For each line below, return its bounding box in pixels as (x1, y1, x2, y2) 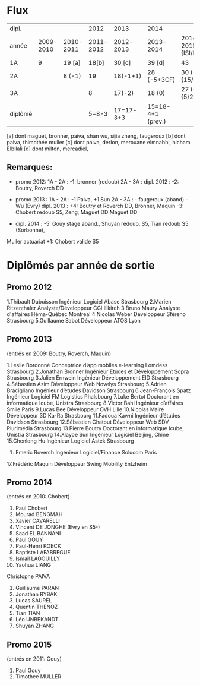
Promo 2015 (7, 639, 52, 649)
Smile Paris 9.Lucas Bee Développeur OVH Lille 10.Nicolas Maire (7, 405, 164, 413)
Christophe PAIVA (7, 573, 50, 580)
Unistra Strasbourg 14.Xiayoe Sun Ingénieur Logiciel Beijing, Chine (7, 431, 169, 438)
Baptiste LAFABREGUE (15, 549, 71, 556)
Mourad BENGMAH (15, 511, 63, 518)
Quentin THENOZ (15, 604, 58, 611)
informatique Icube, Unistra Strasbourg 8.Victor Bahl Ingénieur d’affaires (7, 399, 183, 406)
